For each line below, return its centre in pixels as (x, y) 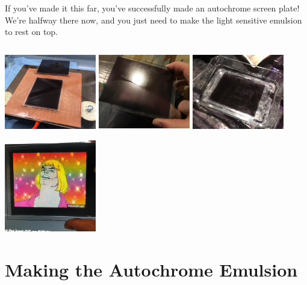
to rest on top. (32, 32)
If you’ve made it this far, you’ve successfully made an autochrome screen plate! (152, 8)
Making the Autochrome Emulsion (151, 269)
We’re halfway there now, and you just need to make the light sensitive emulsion (153, 20)
